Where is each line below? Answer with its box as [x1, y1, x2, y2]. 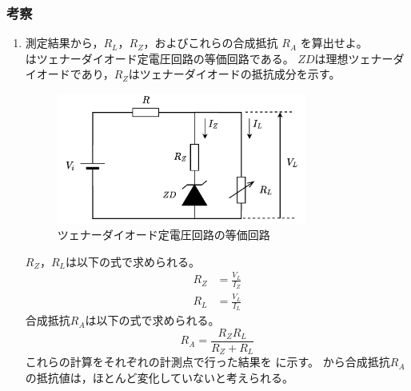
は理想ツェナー [314, 50, 393, 66]
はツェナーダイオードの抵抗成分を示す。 [128, 66, 341, 82]
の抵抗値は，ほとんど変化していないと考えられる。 [25, 369, 293, 386]
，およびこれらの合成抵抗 [143, 34, 278, 51]
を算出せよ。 [300, 34, 368, 51]
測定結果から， [25, 34, 104, 51]
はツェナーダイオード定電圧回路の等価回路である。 [25, 50, 294, 66]
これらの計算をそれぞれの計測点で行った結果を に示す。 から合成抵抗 [25, 353, 390, 370]
